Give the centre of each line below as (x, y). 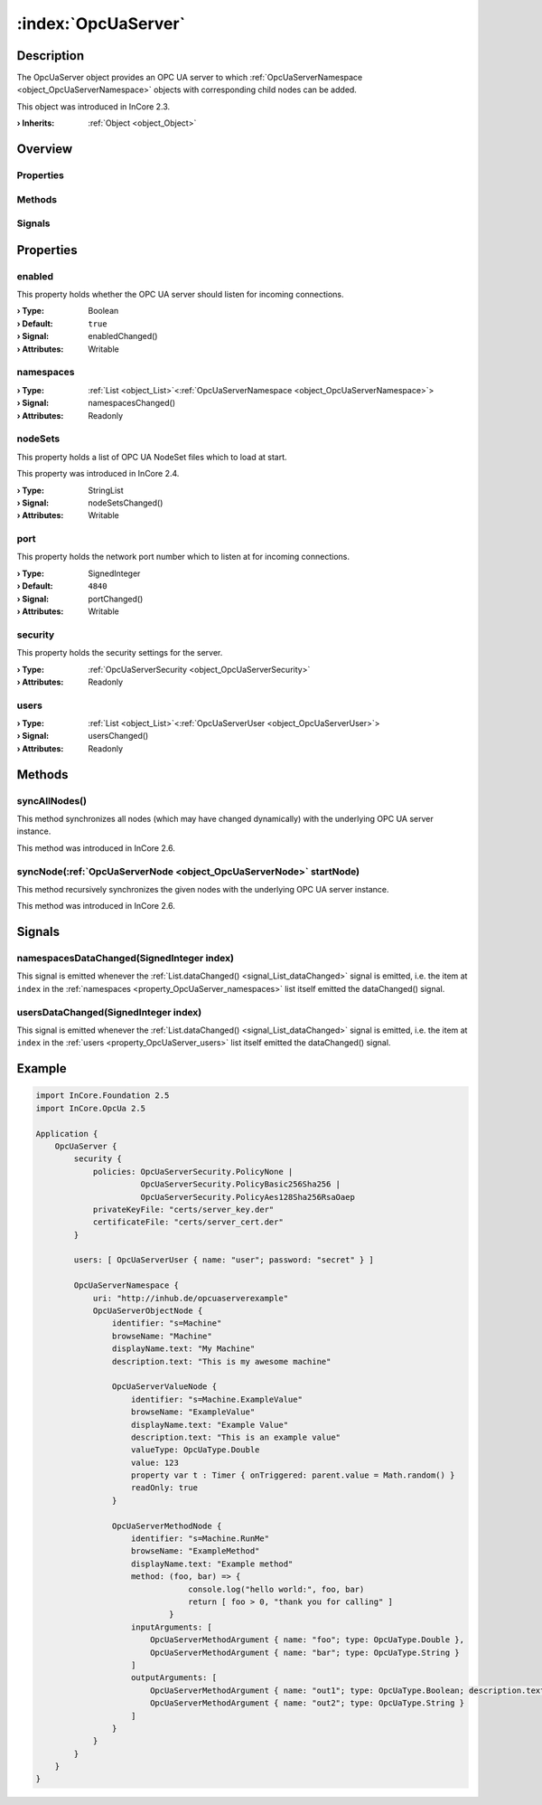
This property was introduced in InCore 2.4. (98, 474)
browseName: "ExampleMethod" (196, 1551)
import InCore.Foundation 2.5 (103, 1096)
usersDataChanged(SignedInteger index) (109, 1012)
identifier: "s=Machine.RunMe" (201, 1539)
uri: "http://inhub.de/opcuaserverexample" (191, 1298)
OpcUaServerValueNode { (164, 1387)
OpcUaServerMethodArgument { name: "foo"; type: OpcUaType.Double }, (307, 1640)
